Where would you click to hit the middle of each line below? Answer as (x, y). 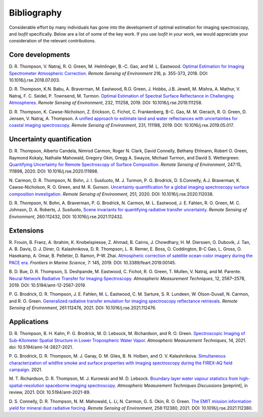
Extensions (26, 230)
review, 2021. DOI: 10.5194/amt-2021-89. (50, 392)
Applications (29, 322)
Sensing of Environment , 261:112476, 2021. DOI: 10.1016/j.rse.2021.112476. (83, 308)
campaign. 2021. (26, 370)
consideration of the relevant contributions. (52, 41)
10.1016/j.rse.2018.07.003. (35, 80)
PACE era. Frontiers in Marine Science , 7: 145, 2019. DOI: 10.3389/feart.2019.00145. (93, 262)
